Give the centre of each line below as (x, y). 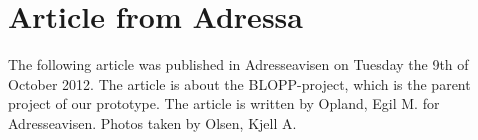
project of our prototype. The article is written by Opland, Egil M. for (224, 103)
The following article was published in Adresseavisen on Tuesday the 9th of (238, 64)
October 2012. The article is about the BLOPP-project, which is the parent (239, 83)
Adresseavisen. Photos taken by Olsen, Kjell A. (152, 122)
